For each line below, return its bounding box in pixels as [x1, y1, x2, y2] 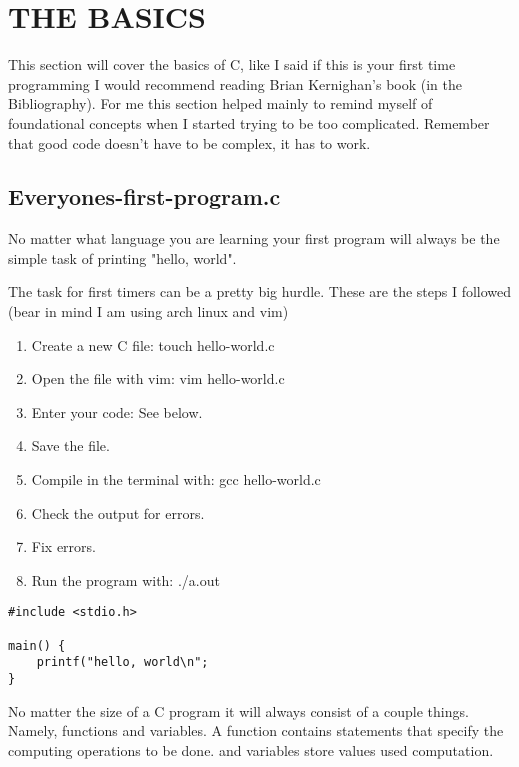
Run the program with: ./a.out [31, 569, 220, 590]
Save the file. [31, 435, 110, 456]
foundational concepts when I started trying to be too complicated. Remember [8, 112, 490, 133]
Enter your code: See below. [31, 401, 203, 422]
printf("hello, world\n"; [36, 655, 209, 670]
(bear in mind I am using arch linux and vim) [8, 301, 289, 322]
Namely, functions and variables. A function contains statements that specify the [8, 720, 504, 741]
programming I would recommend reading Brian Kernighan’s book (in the [8, 73, 462, 94]
